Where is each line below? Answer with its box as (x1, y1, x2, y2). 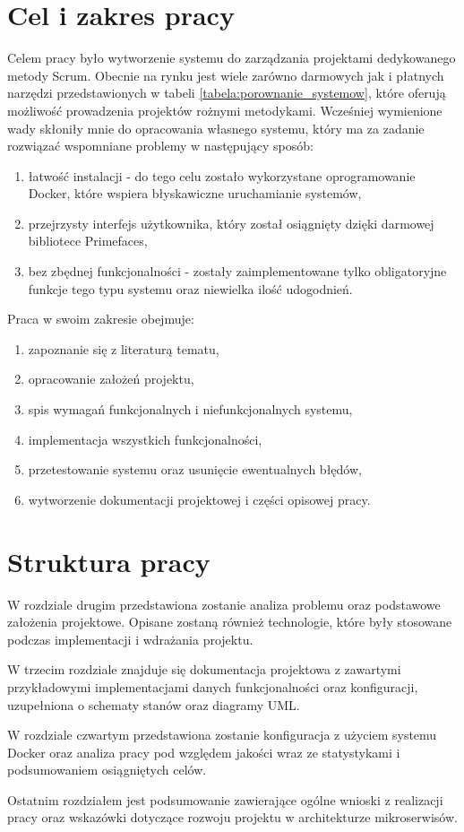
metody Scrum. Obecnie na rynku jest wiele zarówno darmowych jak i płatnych (7, 65, 444, 84)
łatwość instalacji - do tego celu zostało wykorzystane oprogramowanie (28, 166, 416, 185)
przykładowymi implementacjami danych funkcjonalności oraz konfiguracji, (7, 677, 418, 696)
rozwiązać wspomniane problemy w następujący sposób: (7, 136, 314, 155)
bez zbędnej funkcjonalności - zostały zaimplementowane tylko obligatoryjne (28, 262, 447, 281)
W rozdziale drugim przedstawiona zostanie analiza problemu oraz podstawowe (7, 594, 441, 613)
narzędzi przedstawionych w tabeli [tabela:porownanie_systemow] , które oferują (7, 83, 446, 102)
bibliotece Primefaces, (28, 231, 148, 250)
